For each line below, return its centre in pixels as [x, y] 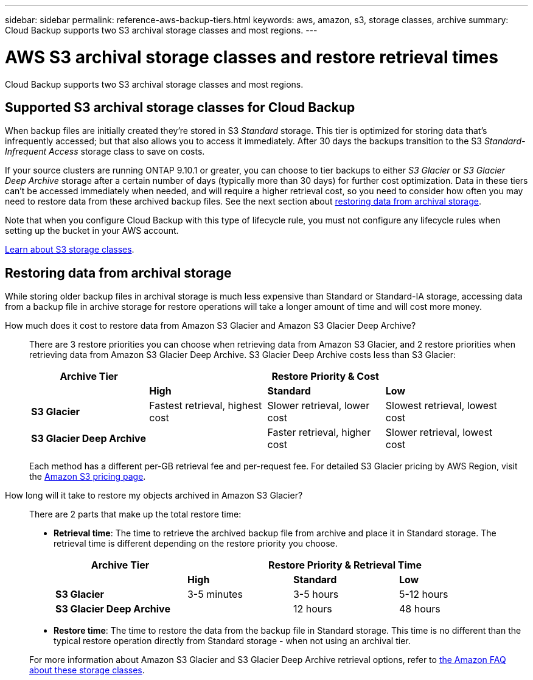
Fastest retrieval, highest [206, 406]
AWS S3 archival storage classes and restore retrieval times [252, 57]
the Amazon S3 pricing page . [88, 477]
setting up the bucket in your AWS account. [92, 231]
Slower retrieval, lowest [439, 433]
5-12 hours [423, 594]
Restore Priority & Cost [325, 377]
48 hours [420, 609]
